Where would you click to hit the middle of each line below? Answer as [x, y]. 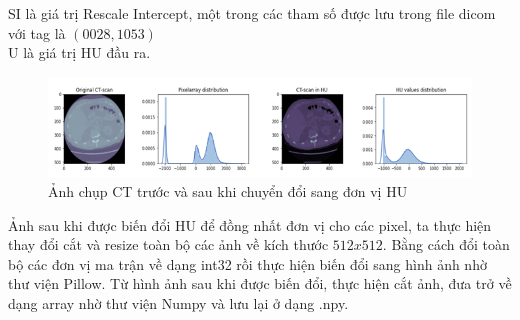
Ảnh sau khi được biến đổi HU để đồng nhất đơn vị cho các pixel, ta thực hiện [250, 224]
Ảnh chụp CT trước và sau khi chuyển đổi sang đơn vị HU [228, 191]
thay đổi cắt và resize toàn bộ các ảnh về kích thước [168, 244]
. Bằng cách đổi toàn [446, 244]
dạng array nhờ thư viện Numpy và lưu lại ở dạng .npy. [178, 303]
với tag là [37, 32]
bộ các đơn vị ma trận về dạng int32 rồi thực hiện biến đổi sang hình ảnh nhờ [247, 263]
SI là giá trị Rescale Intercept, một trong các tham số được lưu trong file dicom [252, 13]
